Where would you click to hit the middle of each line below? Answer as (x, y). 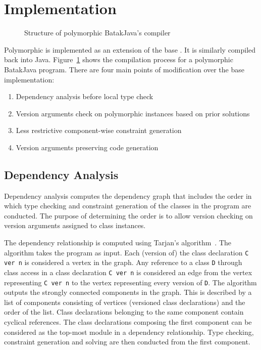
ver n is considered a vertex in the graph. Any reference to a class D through (123, 262)
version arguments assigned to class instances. (75, 225)
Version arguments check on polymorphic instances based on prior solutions (133, 113)
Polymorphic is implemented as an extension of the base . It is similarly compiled (130, 49)
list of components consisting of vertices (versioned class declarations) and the (125, 302)
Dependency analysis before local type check (85, 96)
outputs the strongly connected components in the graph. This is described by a (128, 292)
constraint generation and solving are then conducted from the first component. (127, 342)
